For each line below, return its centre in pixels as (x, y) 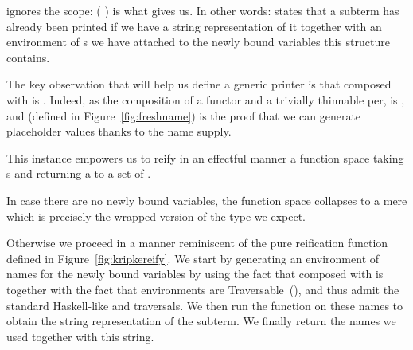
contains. (28, 57)
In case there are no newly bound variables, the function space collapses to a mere (207, 200)
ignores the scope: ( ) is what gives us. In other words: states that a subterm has (203, 10)
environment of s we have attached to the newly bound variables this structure (198, 42)
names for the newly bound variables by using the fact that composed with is (195, 274)
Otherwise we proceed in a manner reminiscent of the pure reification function (197, 243)
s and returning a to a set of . (79, 173)
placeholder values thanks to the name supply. (119, 131)
